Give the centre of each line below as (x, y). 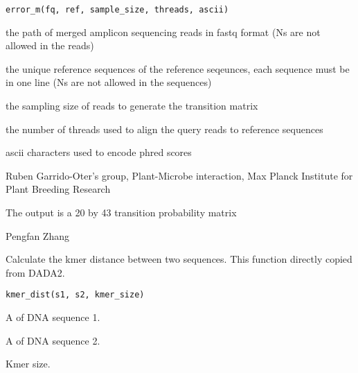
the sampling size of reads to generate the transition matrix (132, 106)
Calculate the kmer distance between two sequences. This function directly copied (179, 259)
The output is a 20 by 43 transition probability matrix (121, 212)
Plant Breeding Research (58, 189)
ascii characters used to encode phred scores (99, 152)
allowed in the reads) (50, 45)
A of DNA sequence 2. (53, 340)
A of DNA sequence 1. (53, 317)
